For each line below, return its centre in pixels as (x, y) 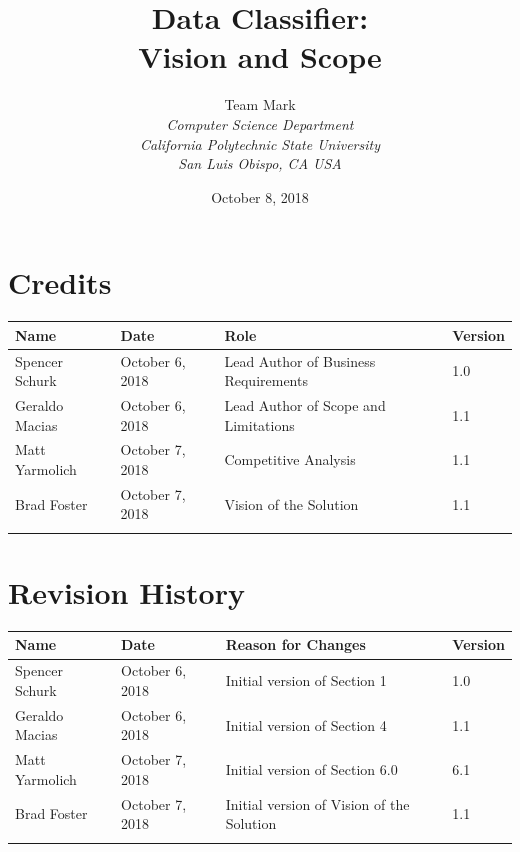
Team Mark (260, 104)
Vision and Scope (260, 56)
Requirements (266, 380)
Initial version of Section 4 (306, 724)
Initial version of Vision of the (317, 803)
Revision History (126, 592)
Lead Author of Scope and (305, 405)
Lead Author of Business (300, 360)
